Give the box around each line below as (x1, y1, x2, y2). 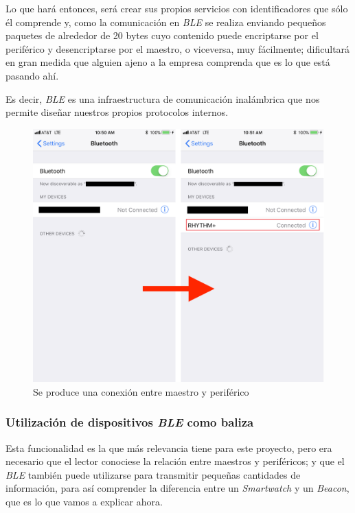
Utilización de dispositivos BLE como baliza (5, 414, 254, 431)
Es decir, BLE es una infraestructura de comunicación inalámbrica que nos (5, 91, 320, 106)
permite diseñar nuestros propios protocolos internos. (5, 105, 229, 119)
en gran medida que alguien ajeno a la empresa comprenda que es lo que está (5, 55, 330, 69)
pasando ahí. (5, 68, 59, 82)
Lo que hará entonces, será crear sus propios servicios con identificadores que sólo (5, 1, 348, 15)
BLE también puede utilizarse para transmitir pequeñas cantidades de (5, 467, 301, 481)
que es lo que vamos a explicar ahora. (5, 494, 163, 508)
